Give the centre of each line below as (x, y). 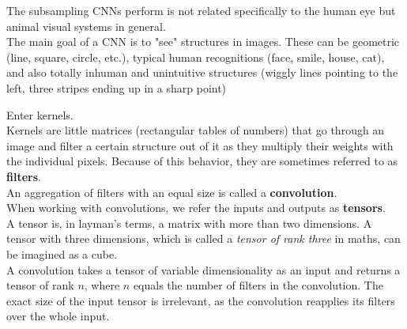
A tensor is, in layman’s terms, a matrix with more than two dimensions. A (189, 223)
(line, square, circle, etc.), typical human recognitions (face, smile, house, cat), (196, 57)
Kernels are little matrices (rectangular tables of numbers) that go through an (196, 130)
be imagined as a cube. (62, 253)
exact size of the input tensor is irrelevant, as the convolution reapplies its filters (201, 300)
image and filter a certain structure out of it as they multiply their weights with (200, 145)
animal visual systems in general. (86, 26)
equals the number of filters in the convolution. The (258, 285)
